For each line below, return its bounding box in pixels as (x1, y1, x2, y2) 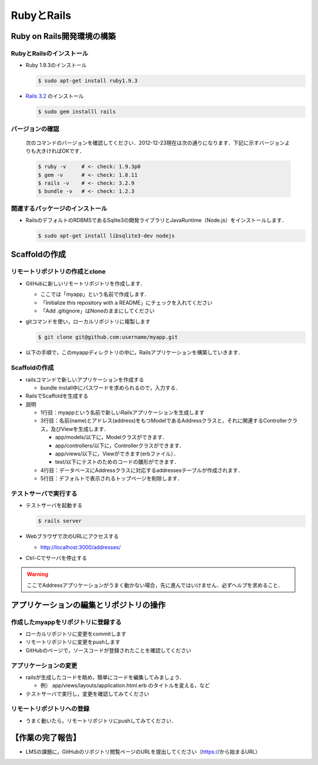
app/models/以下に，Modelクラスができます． (55, 434, 168, 441)
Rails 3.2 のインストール (25, 93, 84, 100)
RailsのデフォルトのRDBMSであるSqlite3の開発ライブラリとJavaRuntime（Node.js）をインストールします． (25, 217, 287, 224)
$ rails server (38, 517, 82, 525)
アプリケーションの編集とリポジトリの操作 (11, 600, 166, 610)
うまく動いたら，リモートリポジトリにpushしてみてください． (25, 717, 177, 724)
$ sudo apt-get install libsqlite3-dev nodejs (38, 233, 175, 239)
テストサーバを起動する (25, 502, 82, 509)
